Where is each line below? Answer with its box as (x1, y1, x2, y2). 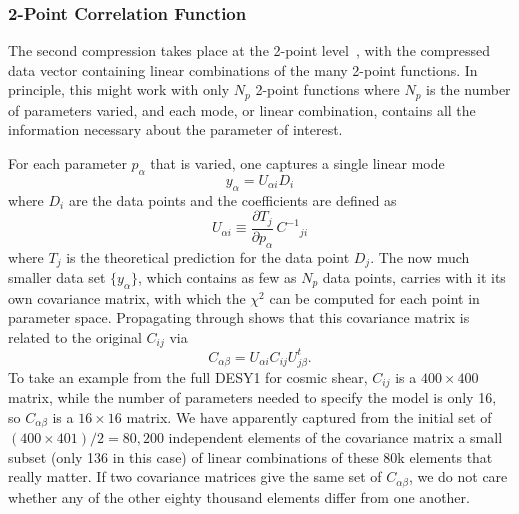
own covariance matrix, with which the (8, 287, 246, 308)
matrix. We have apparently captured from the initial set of (126, 406, 492, 427)
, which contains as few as (138, 266, 297, 287)
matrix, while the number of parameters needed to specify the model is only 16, (8, 387, 497, 408)
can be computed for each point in (269, 287, 480, 308)
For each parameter (8, 153, 127, 174)
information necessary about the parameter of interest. (8, 119, 343, 140)
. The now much (370, 246, 470, 267)
